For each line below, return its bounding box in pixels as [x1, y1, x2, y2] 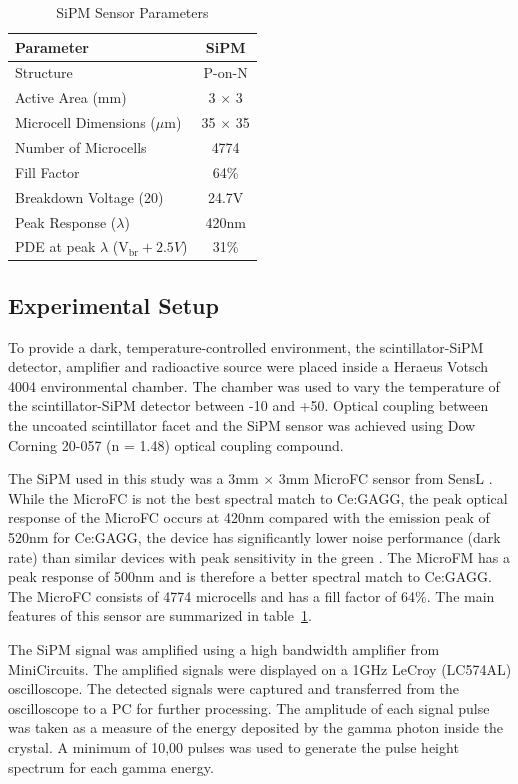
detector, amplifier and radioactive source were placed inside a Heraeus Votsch [8, 356, 489, 377]
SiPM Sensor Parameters [56, 2, 209, 22]
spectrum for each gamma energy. [8, 756, 214, 777]
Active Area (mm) [15, 87, 127, 108]
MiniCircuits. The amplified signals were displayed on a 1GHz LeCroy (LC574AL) [8, 658, 512, 679]
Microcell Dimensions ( [15, 112, 156, 133]
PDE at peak [15, 236, 96, 257]
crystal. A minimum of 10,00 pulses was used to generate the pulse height [8, 736, 459, 757]
